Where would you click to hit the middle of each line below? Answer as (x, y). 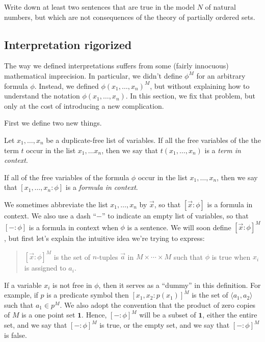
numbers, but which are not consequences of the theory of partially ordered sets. (130, 17)
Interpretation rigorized (68, 44)
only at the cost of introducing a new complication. (84, 105)
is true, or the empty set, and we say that (165, 325)
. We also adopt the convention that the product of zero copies (158, 304)
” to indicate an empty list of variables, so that (175, 215)
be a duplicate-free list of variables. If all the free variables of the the (153, 140)
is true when (231, 256)
